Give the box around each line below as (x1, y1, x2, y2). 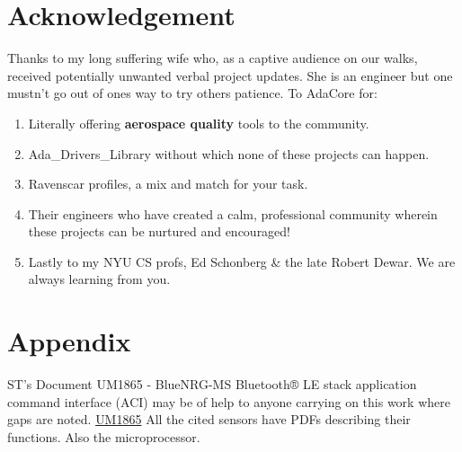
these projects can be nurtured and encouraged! (28, 222, 291, 241)
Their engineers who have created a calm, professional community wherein (28, 204, 438, 223)
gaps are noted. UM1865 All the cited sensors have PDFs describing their (7, 410, 411, 429)
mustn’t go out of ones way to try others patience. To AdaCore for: (7, 84, 378, 102)
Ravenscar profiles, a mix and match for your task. (28, 174, 308, 193)
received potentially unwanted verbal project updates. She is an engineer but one (7, 66, 453, 84)
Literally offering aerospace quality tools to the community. (28, 113, 369, 132)
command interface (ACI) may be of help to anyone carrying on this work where (7, 392, 450, 411)
